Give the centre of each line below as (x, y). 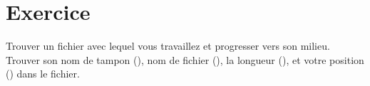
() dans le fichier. (43, 74)
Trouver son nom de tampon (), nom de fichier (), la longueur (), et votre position (185, 59)
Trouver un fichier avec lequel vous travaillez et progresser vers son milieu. (168, 46)
